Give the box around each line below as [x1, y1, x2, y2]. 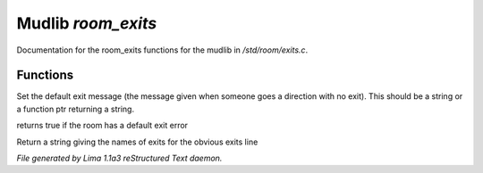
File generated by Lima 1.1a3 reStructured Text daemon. [16, 152, 223, 164]
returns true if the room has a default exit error [16, 120, 188, 131]
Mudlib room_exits [16, 13, 157, 33]
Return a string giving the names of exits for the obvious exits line [16, 136, 258, 147]
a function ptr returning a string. [16, 103, 134, 114]
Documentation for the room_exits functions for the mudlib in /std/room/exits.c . [16, 45, 309, 55]
